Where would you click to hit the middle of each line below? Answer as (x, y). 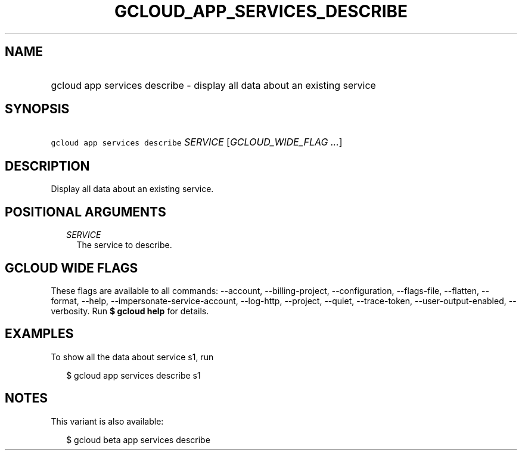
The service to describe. (124, 245)
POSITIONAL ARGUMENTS (86, 212)
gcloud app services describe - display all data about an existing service (213, 85)
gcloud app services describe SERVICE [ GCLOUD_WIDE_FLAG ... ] (197, 142)
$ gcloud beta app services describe (138, 439)
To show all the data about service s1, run (132, 357)
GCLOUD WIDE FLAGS (72, 268)
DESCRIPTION (47, 166)
